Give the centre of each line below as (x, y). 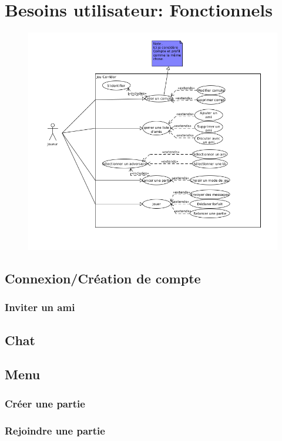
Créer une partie (45, 403)
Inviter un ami (40, 307)
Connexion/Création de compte (103, 278)
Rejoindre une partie (55, 430)
